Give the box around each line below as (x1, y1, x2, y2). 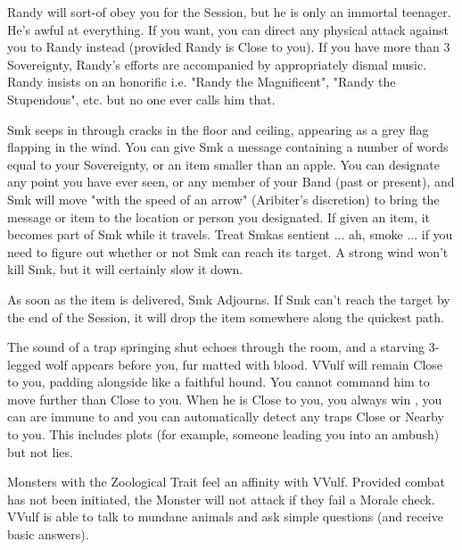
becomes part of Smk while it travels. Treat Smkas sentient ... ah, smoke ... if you (7, 225, 453, 244)
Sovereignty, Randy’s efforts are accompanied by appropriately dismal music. (7, 54, 427, 73)
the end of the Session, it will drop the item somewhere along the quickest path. (7, 307, 444, 326)
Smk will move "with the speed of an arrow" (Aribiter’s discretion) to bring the (7, 189, 440, 208)
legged (7, 354, 42, 373)
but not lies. (7, 442, 73, 461)
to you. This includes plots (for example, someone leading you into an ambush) (7, 425, 440, 444)
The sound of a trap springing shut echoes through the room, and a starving (7, 337, 425, 356)
